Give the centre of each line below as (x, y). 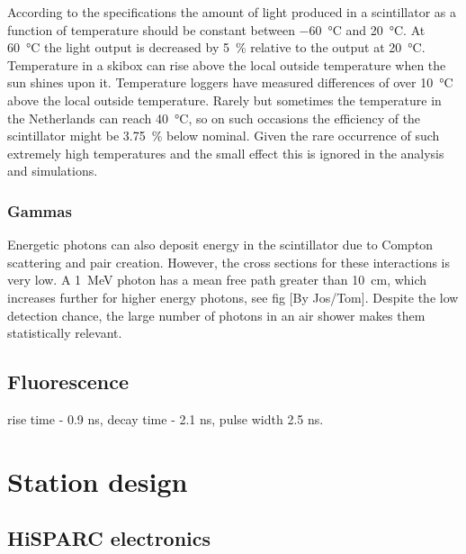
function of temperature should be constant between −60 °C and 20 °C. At (216, 29)
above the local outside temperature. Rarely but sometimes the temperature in (224, 100)
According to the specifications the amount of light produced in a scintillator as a (232, 12)
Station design (98, 481)
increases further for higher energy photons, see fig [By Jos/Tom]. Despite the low (233, 297)
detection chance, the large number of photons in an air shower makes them (216, 315)
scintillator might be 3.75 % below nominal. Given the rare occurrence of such (224, 136)
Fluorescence (68, 381)
